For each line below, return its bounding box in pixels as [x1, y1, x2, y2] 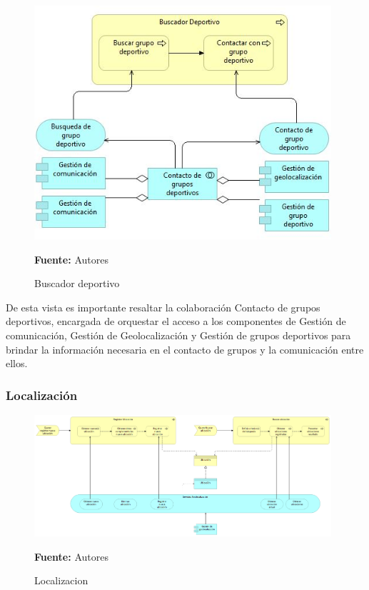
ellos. [6, 356, 28, 371]
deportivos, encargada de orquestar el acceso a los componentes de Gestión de [6, 314, 346, 329]
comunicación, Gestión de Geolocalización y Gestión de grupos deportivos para [6, 328, 351, 343]
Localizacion [34, 573, 89, 588]
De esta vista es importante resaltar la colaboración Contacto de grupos [6, 299, 320, 314]
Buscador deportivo [34, 276, 120, 291]
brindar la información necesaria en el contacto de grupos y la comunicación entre [6, 341, 364, 356]
